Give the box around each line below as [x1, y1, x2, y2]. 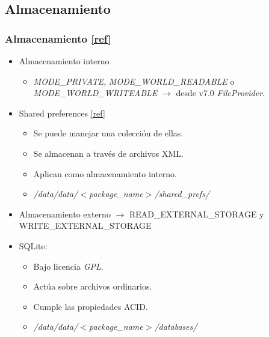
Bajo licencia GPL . [33, 260, 104, 272]
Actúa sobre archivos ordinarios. [33, 280, 152, 293]
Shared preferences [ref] [19, 106, 105, 119]
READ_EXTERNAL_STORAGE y [129, 207, 264, 220]
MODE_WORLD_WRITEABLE [33, 87, 158, 99]
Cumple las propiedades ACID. [33, 300, 148, 312]
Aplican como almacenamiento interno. [33, 167, 178, 180]
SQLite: [19, 239, 48, 252]
